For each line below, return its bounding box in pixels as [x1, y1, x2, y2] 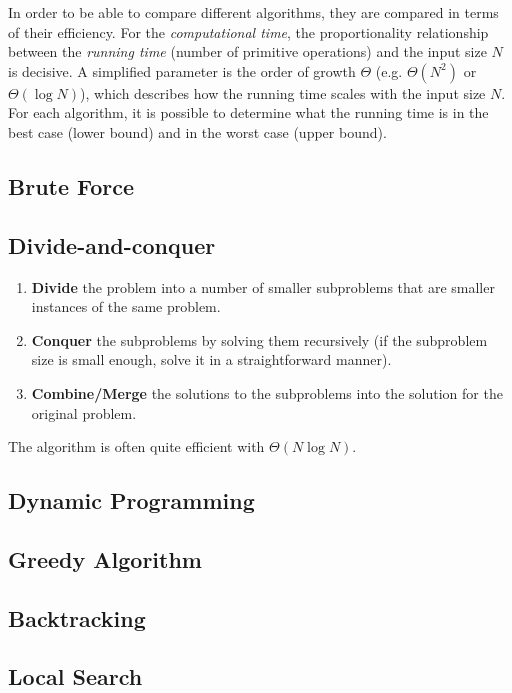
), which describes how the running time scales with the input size [80, 82, 486, 103]
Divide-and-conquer [8, 229, 216, 260]
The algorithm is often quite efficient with [8, 436, 265, 457]
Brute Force [8, 170, 135, 201]
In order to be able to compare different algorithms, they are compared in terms [8, 2, 499, 22]
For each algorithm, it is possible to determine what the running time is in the [8, 102, 489, 123]
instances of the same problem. [31, 296, 221, 317]
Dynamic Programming [8, 485, 255, 516]
